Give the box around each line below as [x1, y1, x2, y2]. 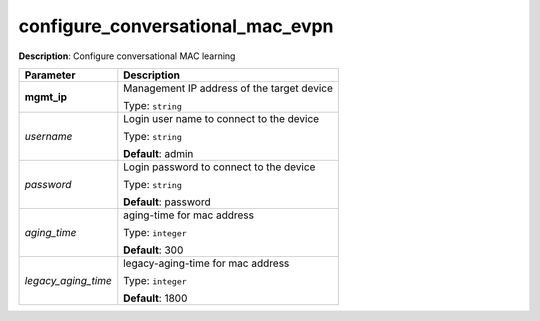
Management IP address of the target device [123, 81, 334, 95]
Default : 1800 [123, 291, 188, 305]
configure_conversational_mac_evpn [18, 15, 334, 37]
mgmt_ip [24, 90, 68, 104]
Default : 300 [123, 243, 184, 257]
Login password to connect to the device [123, 160, 316, 174]
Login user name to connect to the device [123, 111, 320, 125]
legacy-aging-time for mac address [123, 256, 290, 270]
